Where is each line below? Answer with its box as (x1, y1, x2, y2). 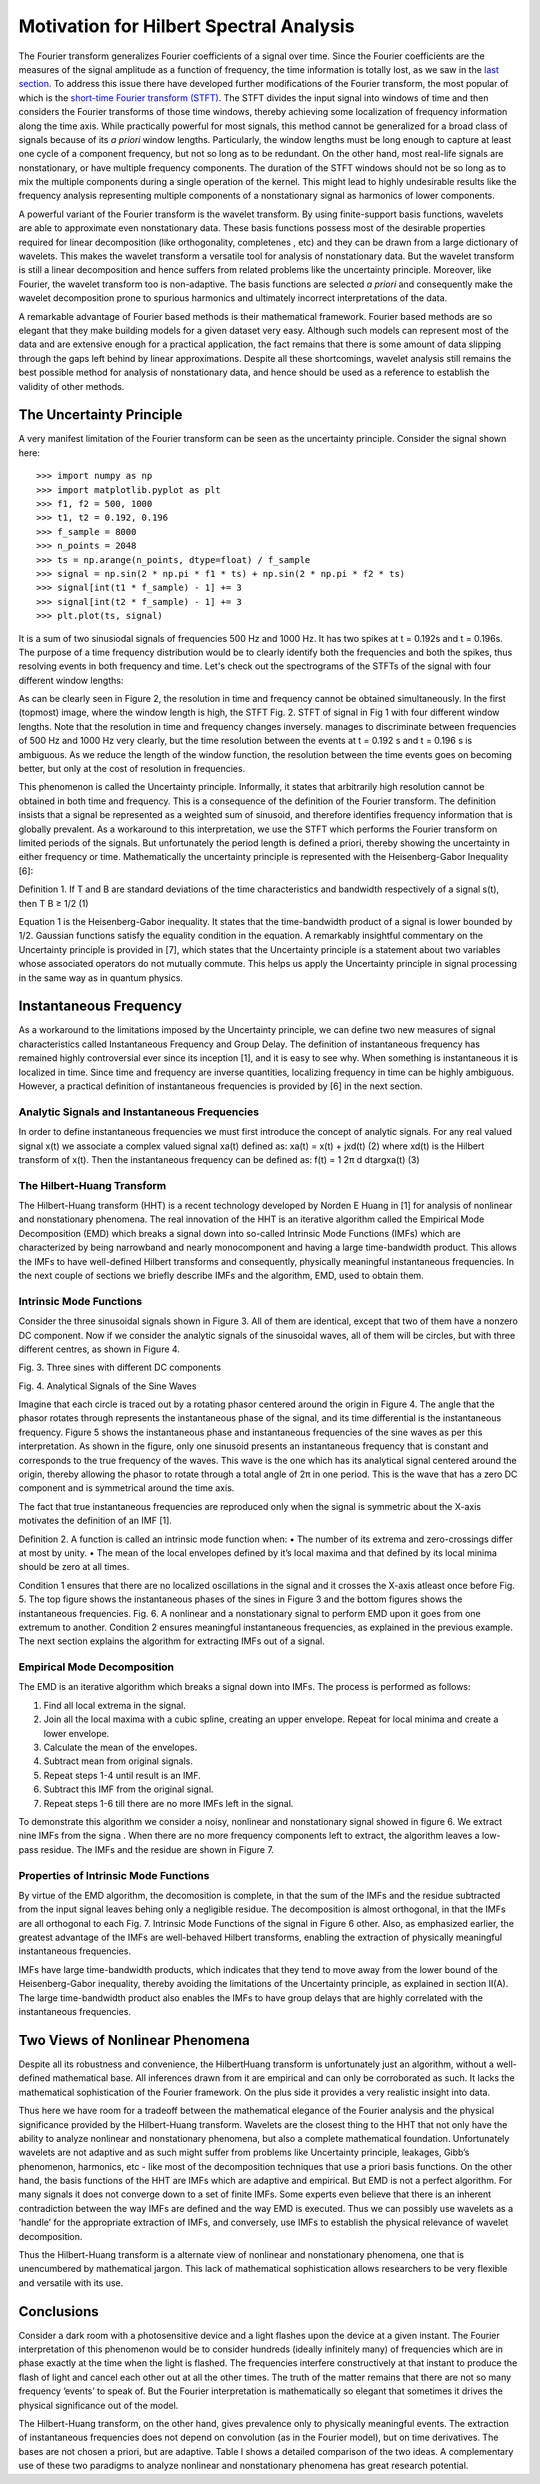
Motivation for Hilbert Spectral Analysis (18, 15, 355, 37)
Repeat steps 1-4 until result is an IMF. (43, 1769, 202, 1781)
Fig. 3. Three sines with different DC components (18, 1361, 222, 1374)
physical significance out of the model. (18, 2399, 179, 2411)
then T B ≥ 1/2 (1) (18, 897, 89, 909)
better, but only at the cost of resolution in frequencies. (18, 763, 246, 775)
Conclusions (18, 2303, 99, 2320)
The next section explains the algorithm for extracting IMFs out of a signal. (18, 1635, 325, 1647)
